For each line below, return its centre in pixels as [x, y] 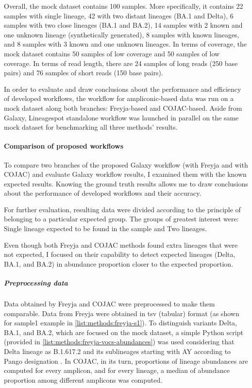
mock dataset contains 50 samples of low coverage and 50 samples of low [112, 53]
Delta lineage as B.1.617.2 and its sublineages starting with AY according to [118, 351]
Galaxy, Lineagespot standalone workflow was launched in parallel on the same [121, 117]
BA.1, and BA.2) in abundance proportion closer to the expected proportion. [119, 263]
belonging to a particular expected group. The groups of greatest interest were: [121, 219]
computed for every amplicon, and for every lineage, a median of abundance [117, 370]
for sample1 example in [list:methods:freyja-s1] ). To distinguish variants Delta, [121, 323]
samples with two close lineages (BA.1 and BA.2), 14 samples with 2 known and [123, 25]
